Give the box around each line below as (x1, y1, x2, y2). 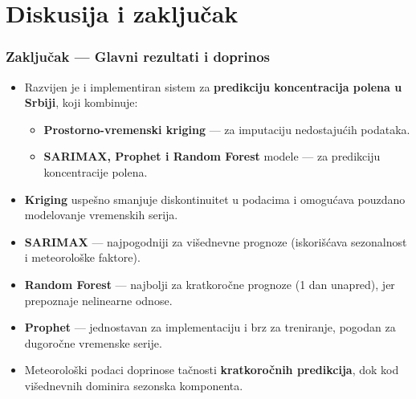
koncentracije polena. (43, 163, 148, 180)
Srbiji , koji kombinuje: (24, 94, 138, 111)
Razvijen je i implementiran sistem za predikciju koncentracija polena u (24, 78, 402, 95)
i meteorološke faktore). (24, 249, 141, 266)
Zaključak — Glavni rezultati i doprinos (6, 47, 270, 67)
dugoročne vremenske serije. (24, 334, 162, 351)
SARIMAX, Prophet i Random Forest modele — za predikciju (43, 148, 381, 165)
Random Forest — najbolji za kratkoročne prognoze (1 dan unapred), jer (24, 275, 395, 292)
